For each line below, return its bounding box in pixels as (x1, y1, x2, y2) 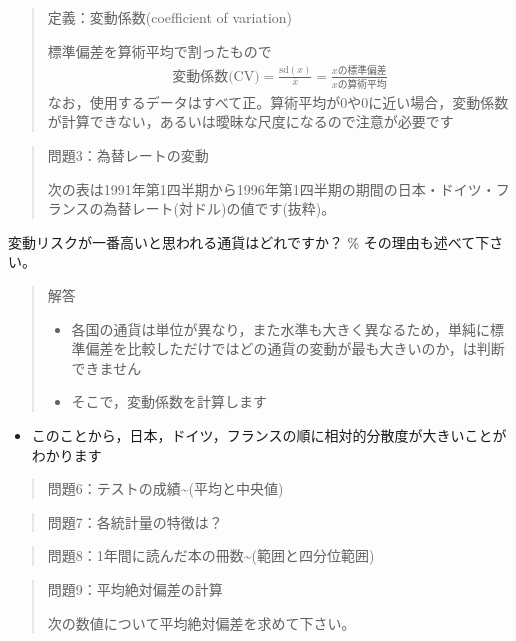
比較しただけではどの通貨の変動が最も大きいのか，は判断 (127, 338, 505, 359)
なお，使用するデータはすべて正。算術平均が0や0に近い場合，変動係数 (47, 91, 509, 112)
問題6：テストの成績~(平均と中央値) (47, 478, 284, 499)
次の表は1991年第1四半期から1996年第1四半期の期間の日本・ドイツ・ (47, 178, 496, 199)
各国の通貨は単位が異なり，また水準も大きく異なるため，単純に (71, 318, 490, 339)
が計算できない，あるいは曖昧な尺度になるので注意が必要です (47, 111, 454, 132)
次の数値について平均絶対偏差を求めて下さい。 (47, 612, 356, 633)
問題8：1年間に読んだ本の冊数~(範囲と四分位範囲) (47, 545, 375, 566)
